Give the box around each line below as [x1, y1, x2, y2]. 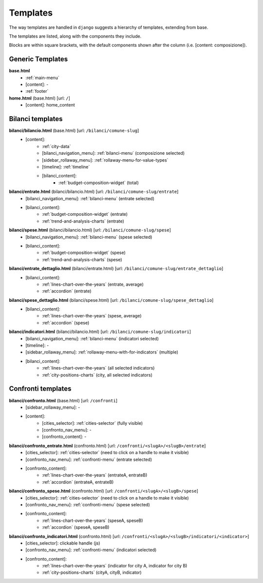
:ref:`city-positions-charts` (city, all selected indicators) [42, 372, 153, 378]
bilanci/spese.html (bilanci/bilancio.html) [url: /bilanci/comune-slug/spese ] [9, 227, 171, 233]
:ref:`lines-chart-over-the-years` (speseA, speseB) [42, 518, 143, 523]
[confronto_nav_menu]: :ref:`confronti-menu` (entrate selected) [25, 457, 152, 462]
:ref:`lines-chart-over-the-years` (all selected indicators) [42, 365, 155, 371]
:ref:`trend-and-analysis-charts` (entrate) [42, 218, 124, 224]
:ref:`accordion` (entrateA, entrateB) [42, 479, 114, 485]
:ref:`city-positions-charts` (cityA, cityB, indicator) [42, 569, 142, 576]
